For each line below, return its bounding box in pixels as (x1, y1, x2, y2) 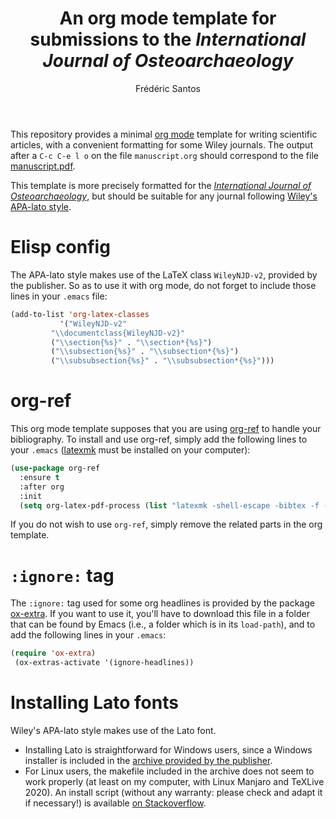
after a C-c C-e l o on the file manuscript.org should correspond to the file (10, 149, 319, 161)
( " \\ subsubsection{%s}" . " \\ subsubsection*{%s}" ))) (50, 356, 275, 366)
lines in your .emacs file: (10, 290, 108, 302)
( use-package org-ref (10, 463, 101, 474)
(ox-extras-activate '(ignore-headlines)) (14, 658, 195, 668)
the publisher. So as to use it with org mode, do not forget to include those (10, 279, 317, 291)
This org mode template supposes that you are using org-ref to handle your (10, 423, 322, 435)
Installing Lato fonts (10, 692, 179, 714)
